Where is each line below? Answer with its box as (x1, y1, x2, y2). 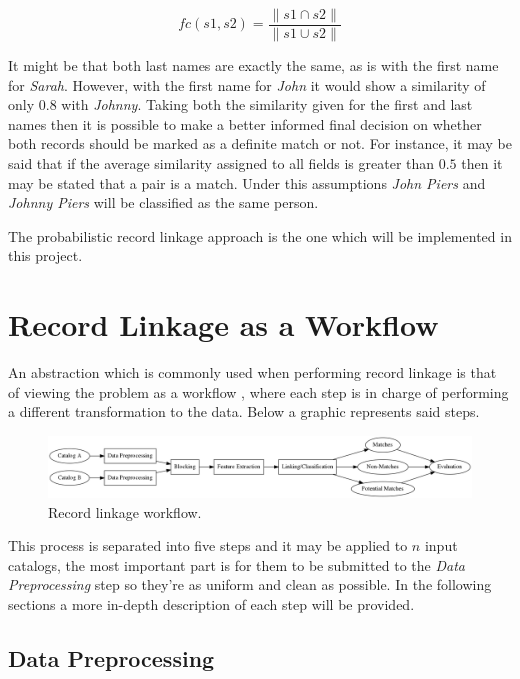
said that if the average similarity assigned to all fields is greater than (8, 153, 435, 174)
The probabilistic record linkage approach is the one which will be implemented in (8, 225, 512, 246)
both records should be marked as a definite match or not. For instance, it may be (8, 133, 512, 154)
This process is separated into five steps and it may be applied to (8, 535, 408, 556)
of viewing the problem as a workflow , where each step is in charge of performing (8, 381, 509, 402)
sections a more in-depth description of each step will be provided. (8, 593, 415, 614)
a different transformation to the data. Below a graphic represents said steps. (8, 401, 480, 422)
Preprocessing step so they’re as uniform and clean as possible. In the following (8, 574, 492, 595)
